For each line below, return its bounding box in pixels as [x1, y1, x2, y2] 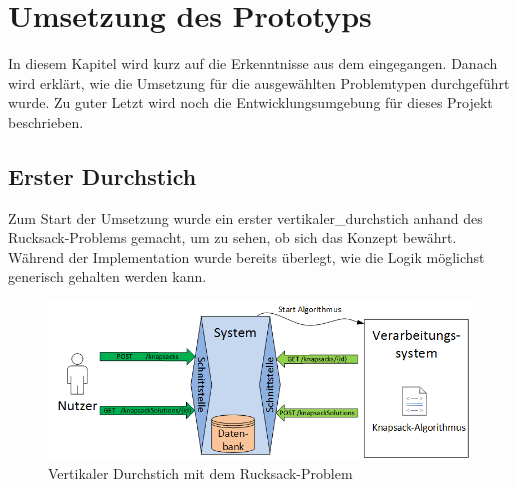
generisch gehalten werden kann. [8, 266, 207, 287]
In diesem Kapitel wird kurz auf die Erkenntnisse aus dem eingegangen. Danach [8, 53, 498, 74]
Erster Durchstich [8, 160, 197, 191]
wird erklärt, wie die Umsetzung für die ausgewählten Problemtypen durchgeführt [8, 72, 510, 93]
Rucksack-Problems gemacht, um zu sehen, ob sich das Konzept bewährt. [8, 227, 457, 248]
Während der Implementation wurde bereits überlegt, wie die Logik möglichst [8, 246, 485, 267]
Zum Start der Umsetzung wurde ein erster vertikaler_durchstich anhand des [8, 207, 483, 228]
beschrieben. [8, 111, 84, 132]
